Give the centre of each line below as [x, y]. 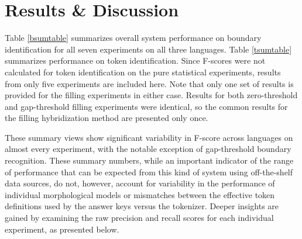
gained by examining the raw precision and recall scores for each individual [139, 218]
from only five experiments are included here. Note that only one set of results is [149, 83]
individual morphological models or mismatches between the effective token [140, 194]
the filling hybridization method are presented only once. [107, 118]
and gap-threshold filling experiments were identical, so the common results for [146, 106]
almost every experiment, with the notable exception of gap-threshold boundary [148, 149]
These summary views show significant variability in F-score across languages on [149, 137]
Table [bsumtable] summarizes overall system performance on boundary [133, 38]
